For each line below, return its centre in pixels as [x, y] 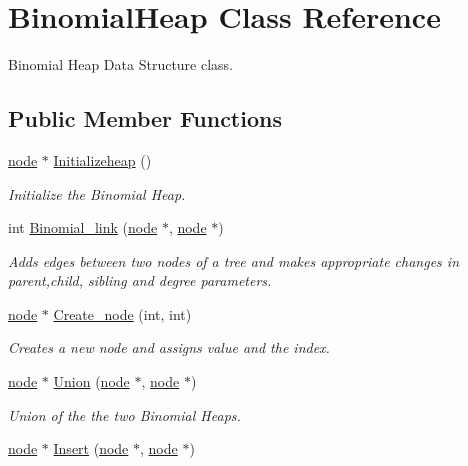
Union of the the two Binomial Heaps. [124, 414]
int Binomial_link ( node [83, 227]
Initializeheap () [102, 159]
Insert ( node [91, 448]
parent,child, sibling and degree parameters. [140, 280]
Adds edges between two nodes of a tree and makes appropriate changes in [234, 260]
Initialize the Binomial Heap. [97, 193]
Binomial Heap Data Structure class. [121, 64]
